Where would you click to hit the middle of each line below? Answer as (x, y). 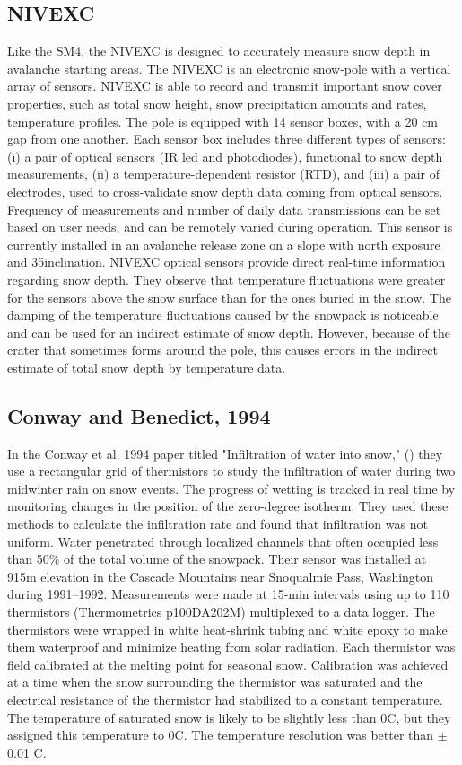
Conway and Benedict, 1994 (139, 415)
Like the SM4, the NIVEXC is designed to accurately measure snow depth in (219, 51)
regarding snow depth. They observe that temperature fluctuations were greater (227, 279)
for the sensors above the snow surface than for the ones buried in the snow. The (229, 297)
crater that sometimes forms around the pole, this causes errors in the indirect (222, 350)
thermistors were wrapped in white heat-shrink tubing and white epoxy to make (227, 629)
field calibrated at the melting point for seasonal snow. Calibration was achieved (228, 664)
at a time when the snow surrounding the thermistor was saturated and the (215, 682)
